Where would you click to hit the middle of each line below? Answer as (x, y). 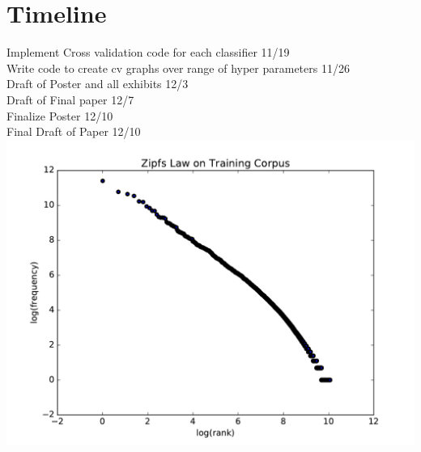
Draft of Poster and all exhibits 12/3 (98, 84)
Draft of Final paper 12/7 (70, 99)
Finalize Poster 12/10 (60, 115)
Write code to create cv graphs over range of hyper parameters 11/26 (178, 68)
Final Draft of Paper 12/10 (74, 131)
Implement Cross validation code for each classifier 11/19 (148, 52)
